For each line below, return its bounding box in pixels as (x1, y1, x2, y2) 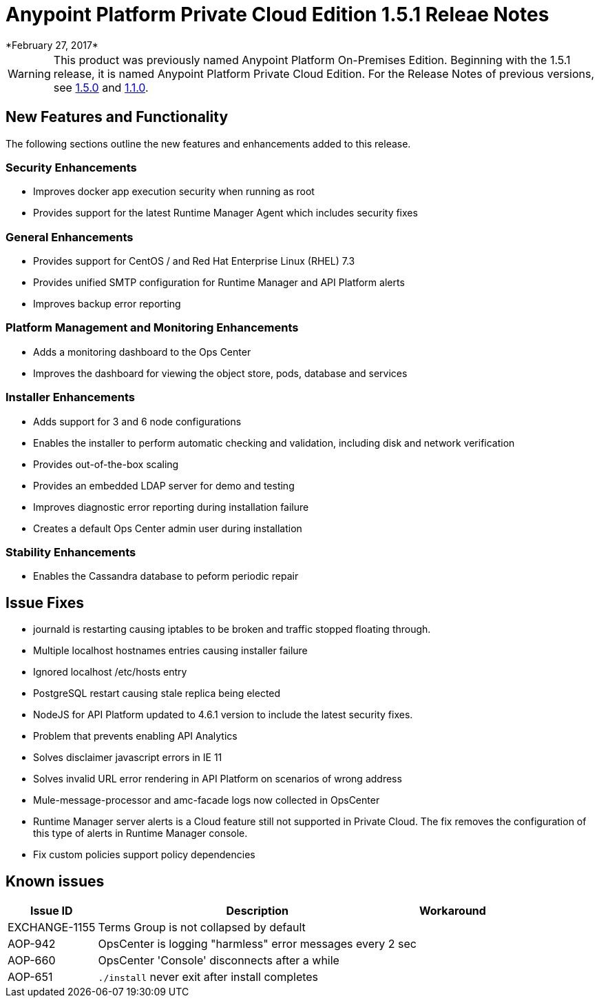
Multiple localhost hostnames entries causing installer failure (33, 645, 308, 657)
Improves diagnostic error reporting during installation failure (33, 500, 309, 513)
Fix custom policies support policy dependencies (33, 849, 255, 861)
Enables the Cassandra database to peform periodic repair (33, 570, 299, 582)
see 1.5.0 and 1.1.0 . (53, 80, 149, 94)
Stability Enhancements (6, 545, 136, 559)
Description (226, 904, 288, 918)
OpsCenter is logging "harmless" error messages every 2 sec (98, 937, 417, 951)
